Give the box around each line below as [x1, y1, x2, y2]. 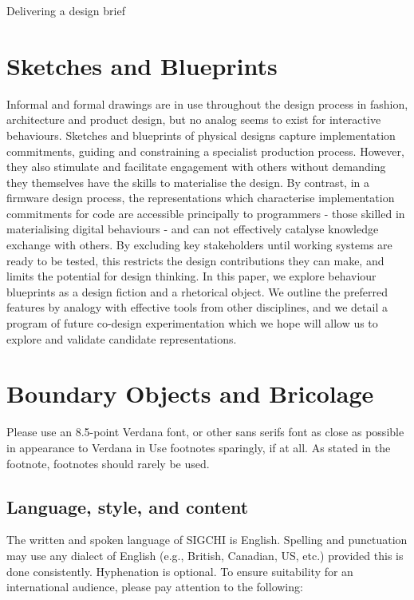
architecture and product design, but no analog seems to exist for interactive [6, 111, 381, 128]
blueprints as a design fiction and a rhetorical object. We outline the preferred [6, 283, 388, 300]
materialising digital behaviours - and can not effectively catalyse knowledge [6, 221, 379, 237]
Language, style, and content [6, 494, 249, 519]
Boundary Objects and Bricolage [6, 377, 374, 410]
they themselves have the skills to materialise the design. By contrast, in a [6, 173, 369, 190]
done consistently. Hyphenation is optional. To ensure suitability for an [6, 562, 353, 579]
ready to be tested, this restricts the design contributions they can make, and [6, 252, 384, 268]
